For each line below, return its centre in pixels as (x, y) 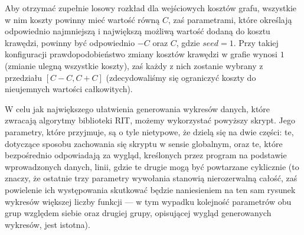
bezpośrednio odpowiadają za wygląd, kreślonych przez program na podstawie (146, 155)
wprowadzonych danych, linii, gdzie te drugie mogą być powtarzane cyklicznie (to (152, 166)
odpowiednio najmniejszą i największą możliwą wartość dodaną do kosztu (138, 31)
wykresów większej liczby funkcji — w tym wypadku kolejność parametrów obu (148, 201)
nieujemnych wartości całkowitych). (69, 89)
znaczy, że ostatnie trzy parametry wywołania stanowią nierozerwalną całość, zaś (151, 178)
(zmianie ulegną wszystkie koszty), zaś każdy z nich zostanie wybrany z (134, 65)
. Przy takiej (256, 42)
